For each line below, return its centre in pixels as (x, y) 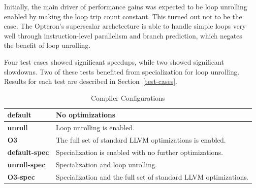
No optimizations (86, 115)
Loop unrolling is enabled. (95, 128)
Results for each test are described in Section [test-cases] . (91, 81)
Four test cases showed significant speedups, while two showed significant (114, 61)
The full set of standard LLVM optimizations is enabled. (141, 140)
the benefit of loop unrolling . (47, 45)
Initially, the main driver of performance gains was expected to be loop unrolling (126, 6)
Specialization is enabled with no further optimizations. (139, 152)
